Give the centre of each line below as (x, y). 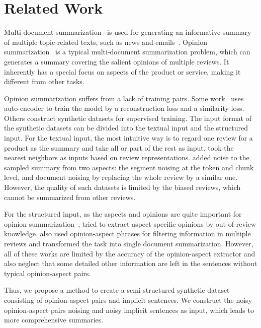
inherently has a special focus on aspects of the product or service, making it (122, 71)
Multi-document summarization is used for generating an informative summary (128, 32)
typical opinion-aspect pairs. (48, 273)
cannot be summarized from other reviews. (70, 197)
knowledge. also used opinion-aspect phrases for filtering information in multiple (127, 234)
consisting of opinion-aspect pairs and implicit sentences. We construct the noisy (128, 300)
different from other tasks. (44, 81)
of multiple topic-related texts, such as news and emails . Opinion (106, 42)
